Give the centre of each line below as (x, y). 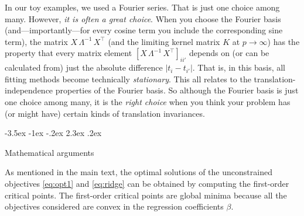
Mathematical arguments (49, 152)
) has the (283, 41)
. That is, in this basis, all (239, 67)
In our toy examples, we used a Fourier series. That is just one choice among (142, 7)
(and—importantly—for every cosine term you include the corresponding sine (144, 30)
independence (29, 90)
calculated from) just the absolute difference (84, 67)
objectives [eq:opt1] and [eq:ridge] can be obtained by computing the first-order (147, 183)
